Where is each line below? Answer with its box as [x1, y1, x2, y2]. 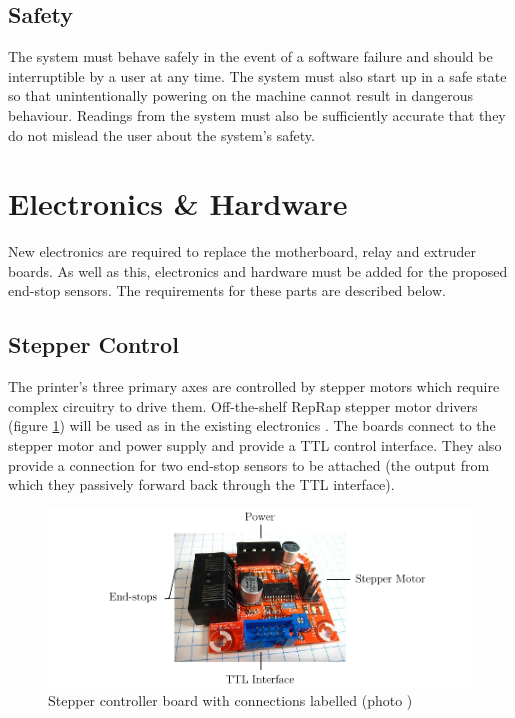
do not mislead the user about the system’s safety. [8, 124, 315, 145]
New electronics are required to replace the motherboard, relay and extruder [8, 241, 476, 262]
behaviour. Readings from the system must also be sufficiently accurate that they [8, 104, 506, 125]
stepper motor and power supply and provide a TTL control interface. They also [8, 435, 502, 456]
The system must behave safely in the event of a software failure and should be [8, 46, 493, 67]
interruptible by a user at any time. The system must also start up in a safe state [8, 65, 507, 86]
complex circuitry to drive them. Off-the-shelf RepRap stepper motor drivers [8, 395, 478, 416]
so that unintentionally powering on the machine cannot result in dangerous [8, 85, 474, 106]
